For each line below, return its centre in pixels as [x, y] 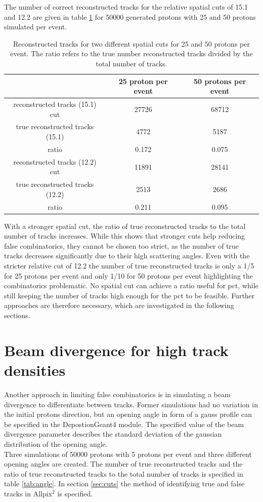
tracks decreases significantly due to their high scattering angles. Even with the [127, 256]
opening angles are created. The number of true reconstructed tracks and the [123, 464]
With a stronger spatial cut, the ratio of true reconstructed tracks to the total [125, 226]
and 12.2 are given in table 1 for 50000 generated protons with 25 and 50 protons [130, 16]
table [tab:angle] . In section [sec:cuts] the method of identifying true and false [124, 484]
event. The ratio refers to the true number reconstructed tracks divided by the [131, 53]
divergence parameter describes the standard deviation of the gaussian [113, 434]
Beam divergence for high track [116, 350]
